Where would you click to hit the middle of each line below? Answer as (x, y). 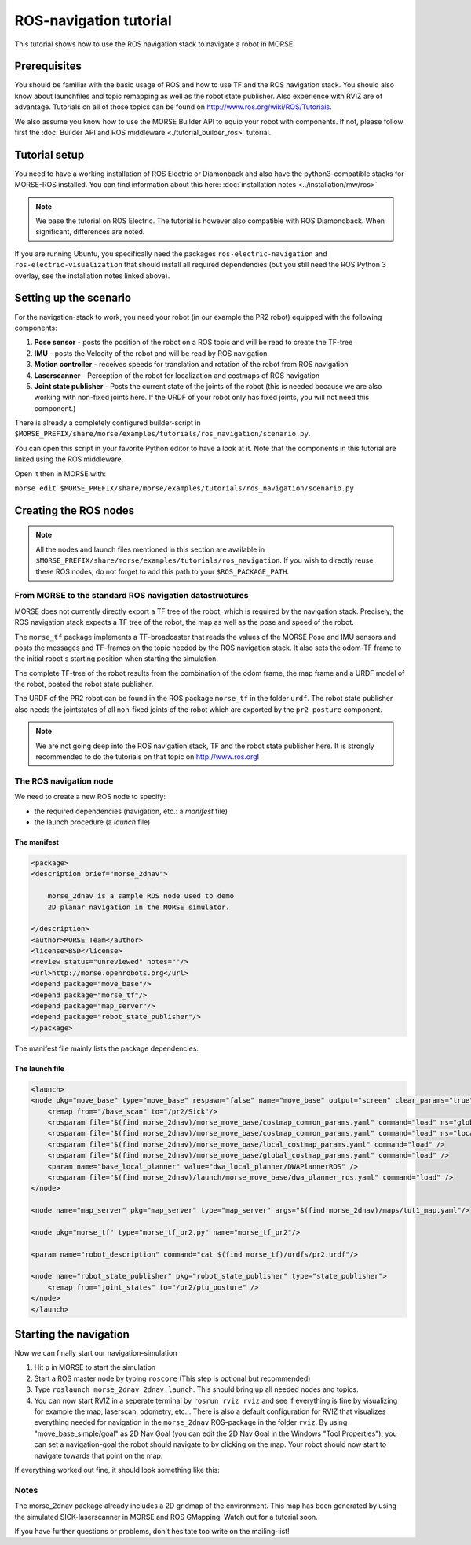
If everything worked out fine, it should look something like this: (117, 1470)
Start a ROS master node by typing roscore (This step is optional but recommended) (172, 1378)
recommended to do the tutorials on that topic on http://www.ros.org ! (148, 757)
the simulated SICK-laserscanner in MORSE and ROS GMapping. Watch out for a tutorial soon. (166, 1517)
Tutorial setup (49, 154)
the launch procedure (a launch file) (92, 822)
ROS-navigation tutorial (93, 20)
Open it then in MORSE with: (60, 473)
